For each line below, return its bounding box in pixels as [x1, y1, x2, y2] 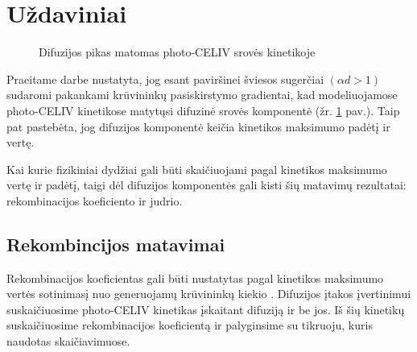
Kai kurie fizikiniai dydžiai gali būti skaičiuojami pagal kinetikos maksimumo [6, 160, 387, 177]
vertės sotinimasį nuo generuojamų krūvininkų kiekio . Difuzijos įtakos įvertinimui [6, 285, 411, 302]
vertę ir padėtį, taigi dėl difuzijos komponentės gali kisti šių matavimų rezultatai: [6, 176, 407, 193]
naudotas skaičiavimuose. [6, 333, 130, 350]
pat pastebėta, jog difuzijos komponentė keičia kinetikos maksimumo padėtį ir [6, 118, 390, 135]
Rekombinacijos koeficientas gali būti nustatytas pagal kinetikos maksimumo [6, 269, 384, 286]
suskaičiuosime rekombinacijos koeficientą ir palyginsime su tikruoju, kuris [6, 317, 373, 333]
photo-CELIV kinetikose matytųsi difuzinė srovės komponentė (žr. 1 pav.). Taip [6, 101, 400, 118]
